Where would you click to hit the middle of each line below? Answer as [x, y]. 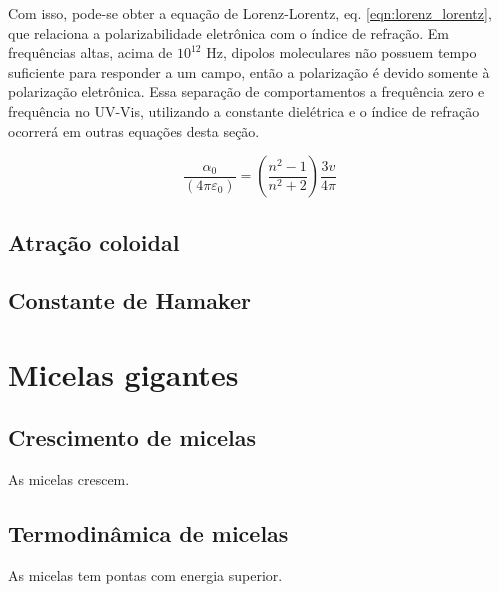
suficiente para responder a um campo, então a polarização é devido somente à [249, 71]
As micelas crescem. [69, 479]
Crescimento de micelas [132, 437]
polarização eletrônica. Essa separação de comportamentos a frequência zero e [246, 91]
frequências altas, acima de [90, 52]
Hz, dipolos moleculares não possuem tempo [341, 52]
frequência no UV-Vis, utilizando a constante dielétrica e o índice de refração [244, 110]
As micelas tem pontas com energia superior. [145, 575]
